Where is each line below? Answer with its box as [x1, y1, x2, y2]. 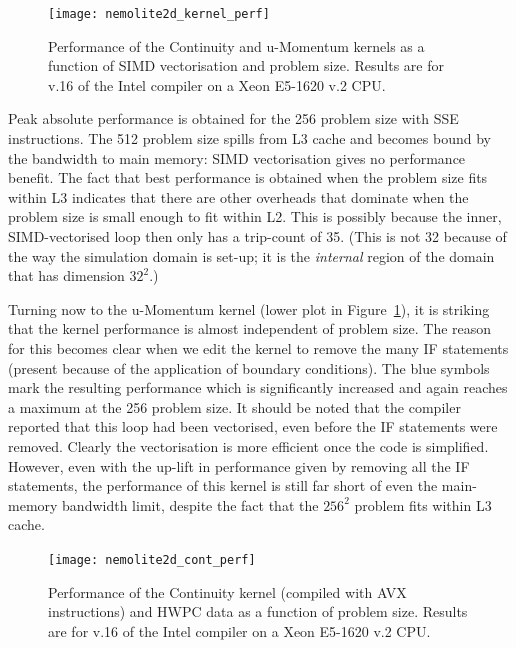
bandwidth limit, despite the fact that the [62, 494, 319, 515]
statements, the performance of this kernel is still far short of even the [8, 475, 438, 496]
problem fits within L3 [354, 494, 492, 515]
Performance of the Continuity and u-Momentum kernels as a [48, 35, 425, 56]
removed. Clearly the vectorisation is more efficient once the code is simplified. [8, 435, 489, 456]
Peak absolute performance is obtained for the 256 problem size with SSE [8, 108, 459, 129]
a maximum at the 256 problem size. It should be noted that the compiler [8, 396, 461, 417]
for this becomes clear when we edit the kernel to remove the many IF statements [8, 337, 509, 358]
